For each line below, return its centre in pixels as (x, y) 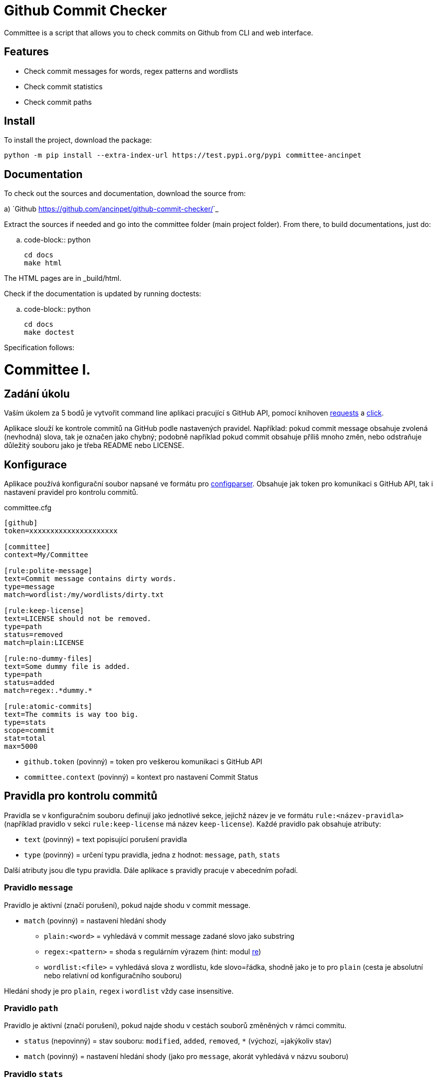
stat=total (25, 739)
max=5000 (21, 747)
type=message (29, 587)
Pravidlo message (39, 888)
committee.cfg (28, 508)
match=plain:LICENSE (44, 643)
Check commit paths (58, 102)
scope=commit (29, 731)
